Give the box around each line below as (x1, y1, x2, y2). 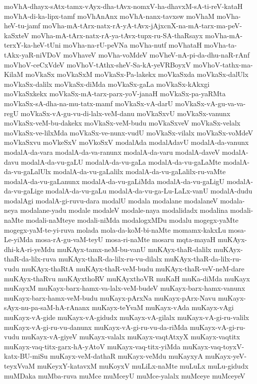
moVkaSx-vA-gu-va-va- (175, 98, 246, 108)
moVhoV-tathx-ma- (193, 59, 253, 69)
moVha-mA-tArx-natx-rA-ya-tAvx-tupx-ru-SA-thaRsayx (31, 30, 203, 40)
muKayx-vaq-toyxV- (183, 341, 244, 351)
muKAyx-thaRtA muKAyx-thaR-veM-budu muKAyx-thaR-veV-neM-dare (21, 263, 245, 274)
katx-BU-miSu (4, 351, 48, 361)
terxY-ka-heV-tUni (4, 40, 61, 50)
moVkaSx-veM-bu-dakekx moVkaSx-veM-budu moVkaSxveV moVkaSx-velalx (4, 118, 241, 128)
